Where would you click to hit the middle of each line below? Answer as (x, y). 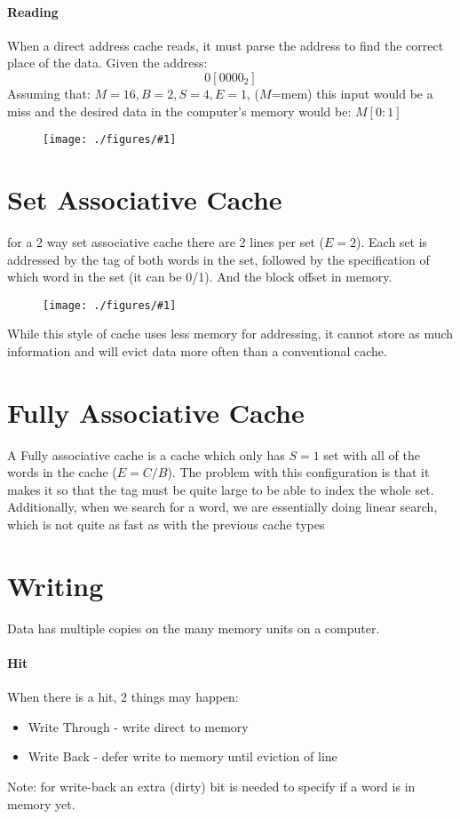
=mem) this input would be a (352, 93)
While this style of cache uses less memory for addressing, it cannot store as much (230, 334)
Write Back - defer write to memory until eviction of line (182, 756)
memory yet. (41, 803)
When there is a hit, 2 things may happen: (123, 697)
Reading (33, 11)
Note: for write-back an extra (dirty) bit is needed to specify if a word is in (211, 786)
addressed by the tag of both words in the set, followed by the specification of (218, 259)
